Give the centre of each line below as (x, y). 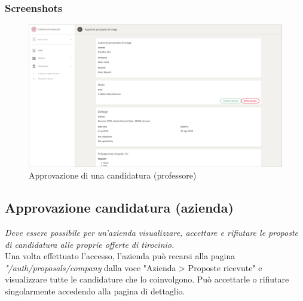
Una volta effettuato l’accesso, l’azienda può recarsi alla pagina (120, 256)
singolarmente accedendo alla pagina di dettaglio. (95, 291)
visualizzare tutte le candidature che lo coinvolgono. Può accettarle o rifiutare (147, 279)
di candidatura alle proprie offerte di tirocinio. (90, 244)
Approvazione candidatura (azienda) (119, 208)
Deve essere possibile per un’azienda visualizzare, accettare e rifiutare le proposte (152, 233)
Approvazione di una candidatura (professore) (113, 175)
